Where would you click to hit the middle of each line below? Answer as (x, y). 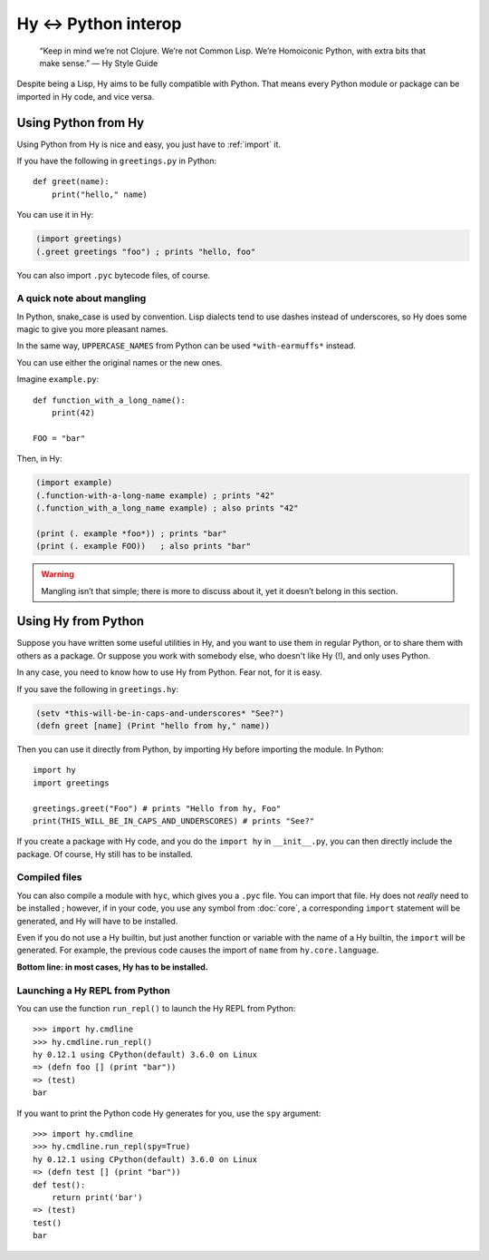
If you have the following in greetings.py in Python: (117, 161)
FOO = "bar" (59, 438)
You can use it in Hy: (55, 215)
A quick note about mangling (81, 298)
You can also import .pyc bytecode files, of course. (114, 275)
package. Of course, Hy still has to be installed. (105, 854)
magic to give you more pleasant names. (92, 329)
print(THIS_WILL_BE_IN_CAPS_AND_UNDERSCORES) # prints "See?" (174, 820)
